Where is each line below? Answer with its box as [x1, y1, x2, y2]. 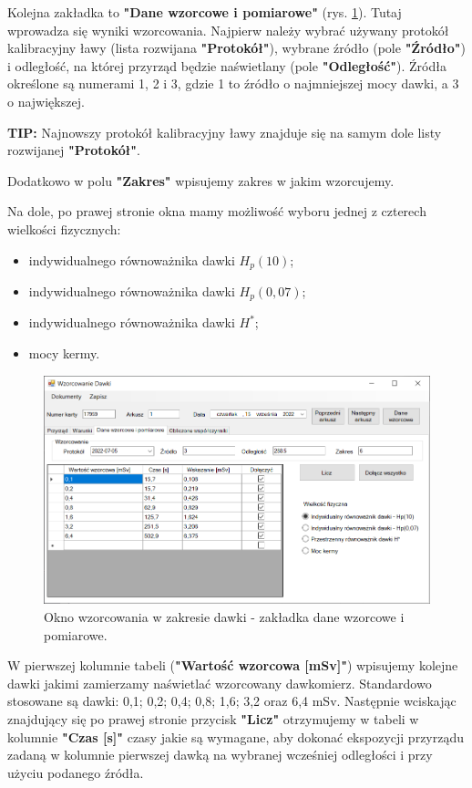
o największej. [7, 91, 85, 110]
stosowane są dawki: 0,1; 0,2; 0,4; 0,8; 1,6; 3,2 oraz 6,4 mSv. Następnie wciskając [7, 691, 457, 710]
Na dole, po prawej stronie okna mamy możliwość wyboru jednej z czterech [7, 202, 426, 221]
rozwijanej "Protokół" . [7, 140, 140, 160]
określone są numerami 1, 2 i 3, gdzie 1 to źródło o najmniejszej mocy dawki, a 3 [7, 74, 459, 93]
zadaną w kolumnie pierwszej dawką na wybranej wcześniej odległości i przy [7, 745, 433, 764]
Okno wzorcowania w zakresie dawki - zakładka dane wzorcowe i [44, 607, 405, 627]
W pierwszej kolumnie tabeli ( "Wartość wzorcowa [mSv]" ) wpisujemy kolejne [7, 656, 458, 675]
